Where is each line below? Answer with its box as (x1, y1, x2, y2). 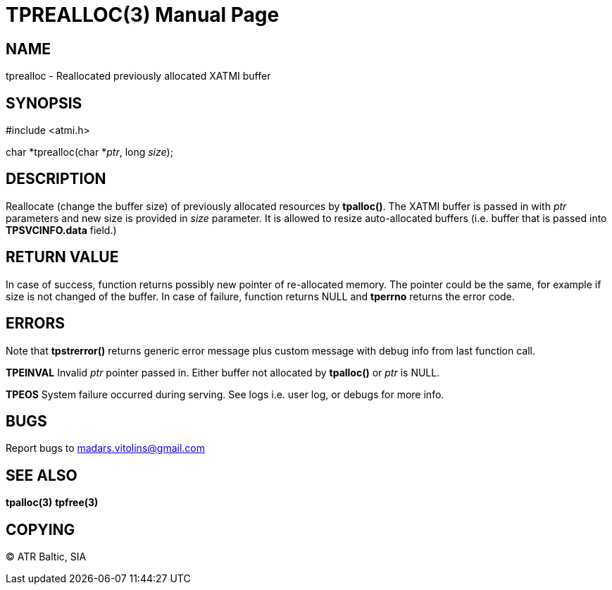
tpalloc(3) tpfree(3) (6, 496, 99, 509)
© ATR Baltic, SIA (6, 551, 87, 563)
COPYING (6, 520, 75, 539)
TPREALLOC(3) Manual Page (6, 3, 280, 27)
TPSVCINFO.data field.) (6, 223, 117, 236)
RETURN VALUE (6, 248, 119, 266)
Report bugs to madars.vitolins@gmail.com (6, 442, 205, 455)
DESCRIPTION (6, 170, 106, 188)
